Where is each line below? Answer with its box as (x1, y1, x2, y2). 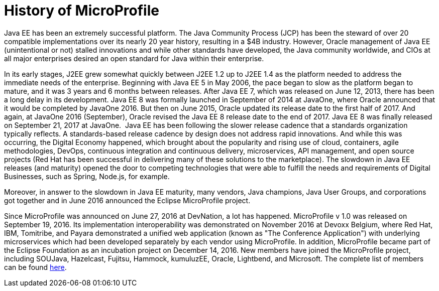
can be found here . (4, 262, 67, 271)
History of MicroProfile (4, 2, 159, 19)
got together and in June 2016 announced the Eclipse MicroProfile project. (4, 196, 251, 205)
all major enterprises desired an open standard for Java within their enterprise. (4, 54, 264, 63)
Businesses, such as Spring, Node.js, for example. (4, 172, 170, 181)
